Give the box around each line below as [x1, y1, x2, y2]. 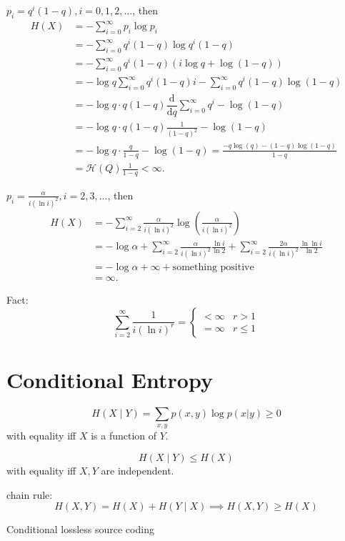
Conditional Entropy [6, 365, 213, 394]
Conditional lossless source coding [6, 522, 154, 537]
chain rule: [6, 487, 53, 502]
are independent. [101, 463, 174, 477]
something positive [172, 262, 254, 273]
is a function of [91, 428, 157, 443]
